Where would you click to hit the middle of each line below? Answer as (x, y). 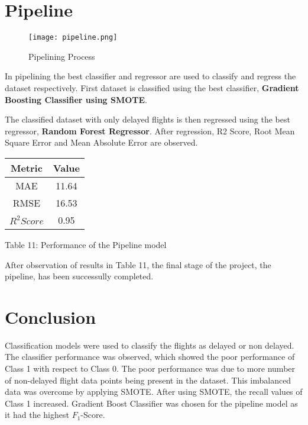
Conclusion (51, 316)
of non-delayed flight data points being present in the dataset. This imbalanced (148, 380)
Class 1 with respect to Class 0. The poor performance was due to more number (150, 368)
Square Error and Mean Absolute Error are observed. (101, 142)
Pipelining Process (62, 56)
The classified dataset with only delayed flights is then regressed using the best (147, 119)
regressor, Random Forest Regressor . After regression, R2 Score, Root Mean (150, 131)
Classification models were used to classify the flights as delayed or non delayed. (150, 345)
